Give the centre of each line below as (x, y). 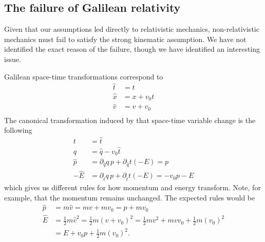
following (18, 130)
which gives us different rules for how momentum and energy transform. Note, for (132, 187)
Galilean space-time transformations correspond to (84, 76)
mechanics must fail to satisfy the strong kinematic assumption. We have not (125, 39)
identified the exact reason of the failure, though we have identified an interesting (132, 49)
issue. (13, 59)
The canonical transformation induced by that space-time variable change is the (130, 120)
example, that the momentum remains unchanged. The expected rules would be (130, 197)
